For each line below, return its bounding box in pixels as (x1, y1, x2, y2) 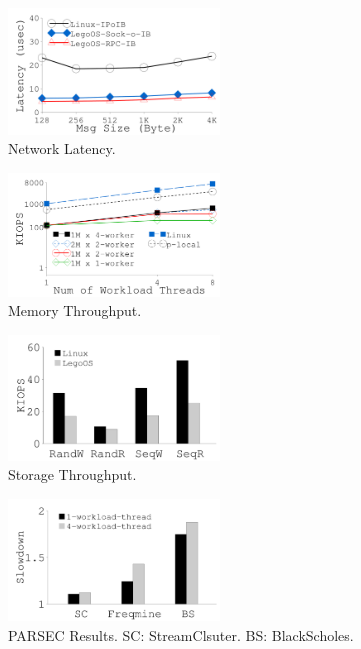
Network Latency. (8, 138, 116, 159)
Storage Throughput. (8, 464, 137, 485)
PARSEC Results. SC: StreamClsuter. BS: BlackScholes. (8, 624, 354, 645)
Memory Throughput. (8, 300, 142, 321)
